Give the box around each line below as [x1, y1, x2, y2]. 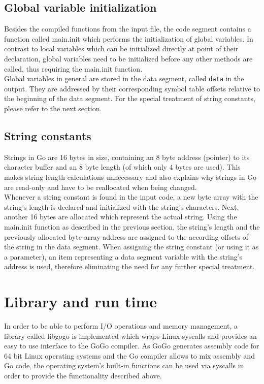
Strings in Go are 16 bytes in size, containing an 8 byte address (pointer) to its [4, 151, 250, 162]
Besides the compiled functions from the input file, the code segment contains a [4, 23, 251, 34]
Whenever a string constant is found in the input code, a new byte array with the [4, 191, 258, 202]
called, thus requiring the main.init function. [4, 63, 143, 74]
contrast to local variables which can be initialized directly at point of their [4, 43, 239, 54]
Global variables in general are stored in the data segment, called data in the [4, 73, 244, 84]
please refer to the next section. [4, 103, 102, 114]
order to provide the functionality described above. [4, 370, 162, 381]
